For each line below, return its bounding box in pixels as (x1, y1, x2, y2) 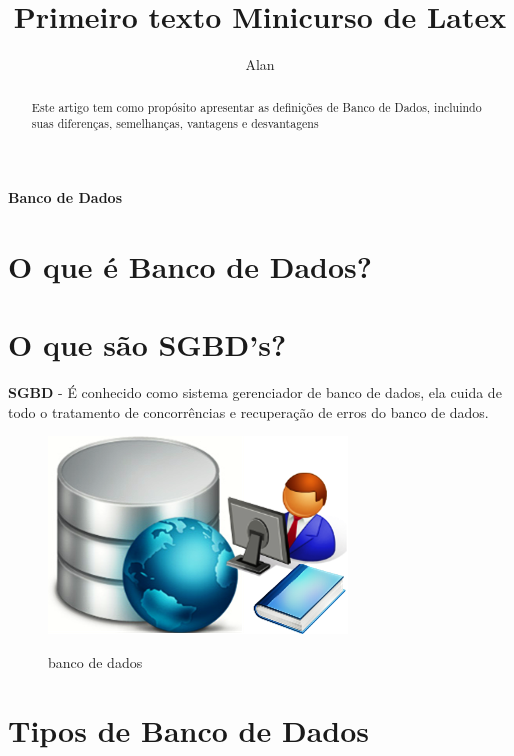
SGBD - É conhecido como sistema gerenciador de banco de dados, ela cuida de (8, 381, 502, 402)
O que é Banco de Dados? (8, 245, 372, 286)
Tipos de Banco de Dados (8, 710, 370, 751)
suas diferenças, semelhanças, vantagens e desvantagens (31, 115, 319, 132)
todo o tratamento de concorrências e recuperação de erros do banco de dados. (8, 401, 489, 422)
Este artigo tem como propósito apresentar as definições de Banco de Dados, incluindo (31, 98, 482, 115)
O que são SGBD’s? (8, 323, 287, 364)
